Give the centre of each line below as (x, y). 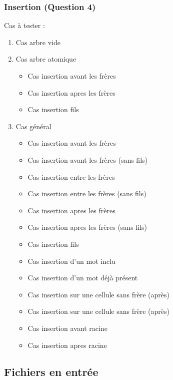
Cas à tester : (24, 25)
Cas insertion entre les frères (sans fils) (87, 194)
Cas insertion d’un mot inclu (71, 261)
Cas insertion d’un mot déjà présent (83, 278)
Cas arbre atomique (46, 59)
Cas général (33, 126)
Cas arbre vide (38, 42)
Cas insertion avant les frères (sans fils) (87, 159)
